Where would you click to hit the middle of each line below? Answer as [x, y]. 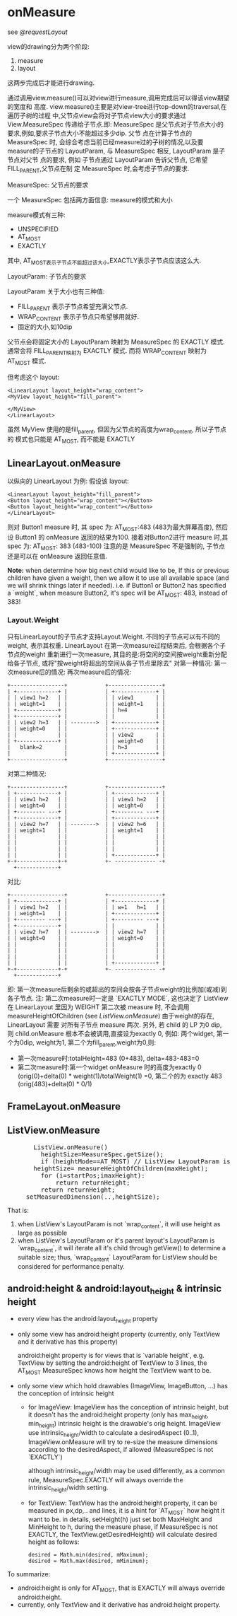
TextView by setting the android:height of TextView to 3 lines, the [112, 1363]
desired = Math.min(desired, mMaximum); [88, 1555]
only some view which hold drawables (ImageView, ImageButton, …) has [122, 1385]
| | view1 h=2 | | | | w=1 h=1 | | [86, 907]
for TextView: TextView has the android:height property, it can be [122, 1503]
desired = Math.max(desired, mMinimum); [88, 1561]
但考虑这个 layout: [34, 377]
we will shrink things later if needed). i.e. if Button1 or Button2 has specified [117, 585]
